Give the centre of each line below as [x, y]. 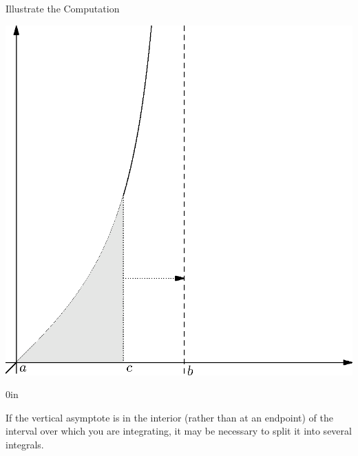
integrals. [25, 445]
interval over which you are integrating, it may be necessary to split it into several [179, 431]
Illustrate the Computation [63, 8]
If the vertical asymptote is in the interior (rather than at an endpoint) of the [169, 417]
